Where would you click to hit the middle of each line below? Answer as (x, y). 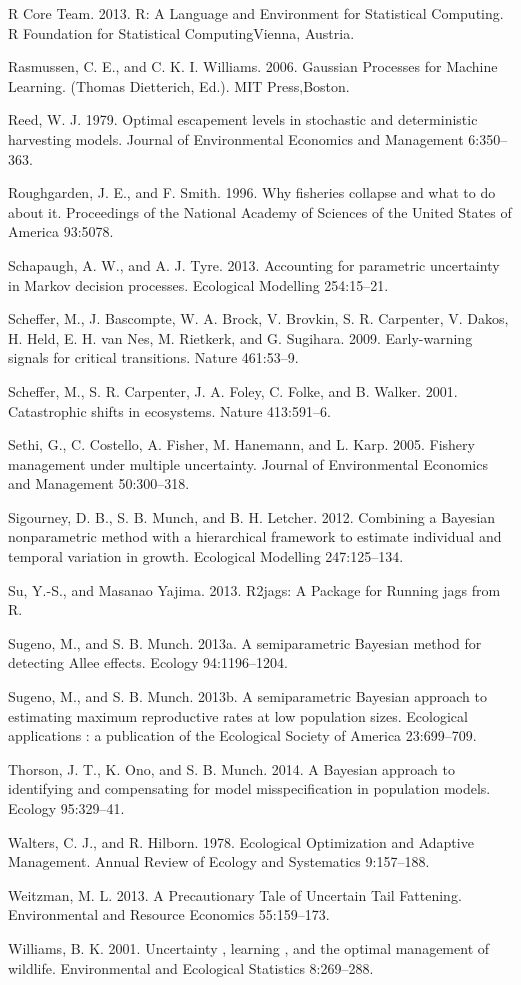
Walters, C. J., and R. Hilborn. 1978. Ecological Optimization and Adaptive (241, 841)
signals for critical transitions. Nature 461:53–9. (153, 357)
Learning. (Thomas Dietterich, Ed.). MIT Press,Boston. (179, 85)
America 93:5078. (61, 231)
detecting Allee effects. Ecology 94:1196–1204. (148, 662)
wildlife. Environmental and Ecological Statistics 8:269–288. (191, 967)
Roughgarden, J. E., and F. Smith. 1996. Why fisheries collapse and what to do (252, 192)
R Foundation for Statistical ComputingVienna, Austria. (181, 32)
